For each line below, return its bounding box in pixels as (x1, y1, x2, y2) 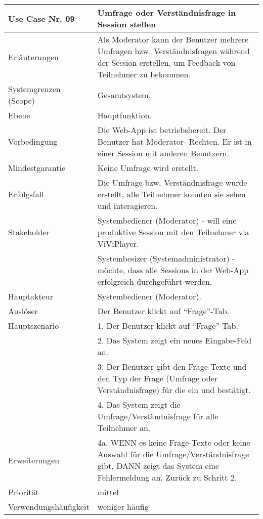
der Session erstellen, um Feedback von (97, 57, 236, 68)
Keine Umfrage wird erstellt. (97, 162, 199, 174)
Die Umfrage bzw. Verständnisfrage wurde (97, 177, 247, 188)
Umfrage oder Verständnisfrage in (97, 7, 236, 18)
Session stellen (97, 18, 156, 30)
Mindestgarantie (8, 162, 66, 174)
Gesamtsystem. (97, 89, 151, 101)
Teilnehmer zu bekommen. (97, 68, 191, 80)
